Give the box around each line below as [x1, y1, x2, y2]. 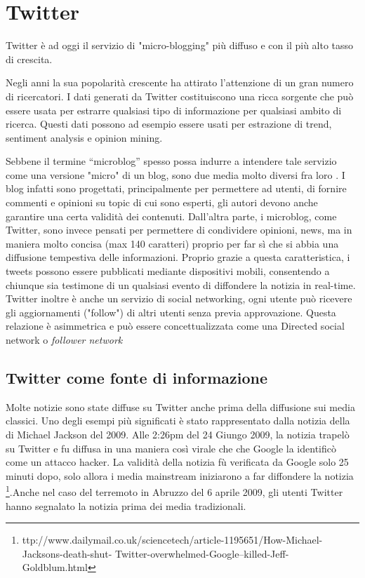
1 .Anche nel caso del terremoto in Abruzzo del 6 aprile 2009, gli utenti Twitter [6, 483, 343, 499]
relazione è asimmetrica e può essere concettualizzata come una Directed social [6, 318, 345, 333]
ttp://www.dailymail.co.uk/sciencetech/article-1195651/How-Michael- [22, 532, 323, 547]
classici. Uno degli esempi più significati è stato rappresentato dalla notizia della [6, 413, 350, 428]
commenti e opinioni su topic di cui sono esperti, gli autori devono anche [6, 195, 318, 210]
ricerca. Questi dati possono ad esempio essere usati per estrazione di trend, [6, 116, 332, 131]
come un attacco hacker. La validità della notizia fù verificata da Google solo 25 [6, 455, 349, 469]
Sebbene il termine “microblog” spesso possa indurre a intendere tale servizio [6, 154, 337, 168]
